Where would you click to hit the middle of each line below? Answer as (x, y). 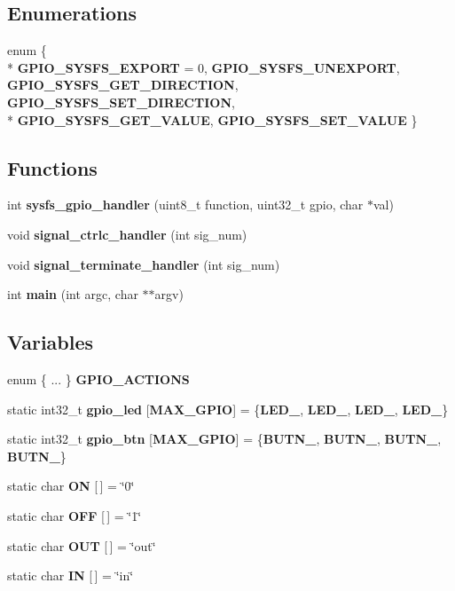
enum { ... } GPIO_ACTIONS (98, 378)
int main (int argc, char (73, 294)
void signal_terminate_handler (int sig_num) (144, 264)
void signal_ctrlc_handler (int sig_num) (127, 234)
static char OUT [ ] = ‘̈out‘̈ (82, 545)
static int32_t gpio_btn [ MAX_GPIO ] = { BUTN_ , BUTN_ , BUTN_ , (224, 439)
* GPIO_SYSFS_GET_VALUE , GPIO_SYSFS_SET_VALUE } (212, 119)
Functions (52, 167)
